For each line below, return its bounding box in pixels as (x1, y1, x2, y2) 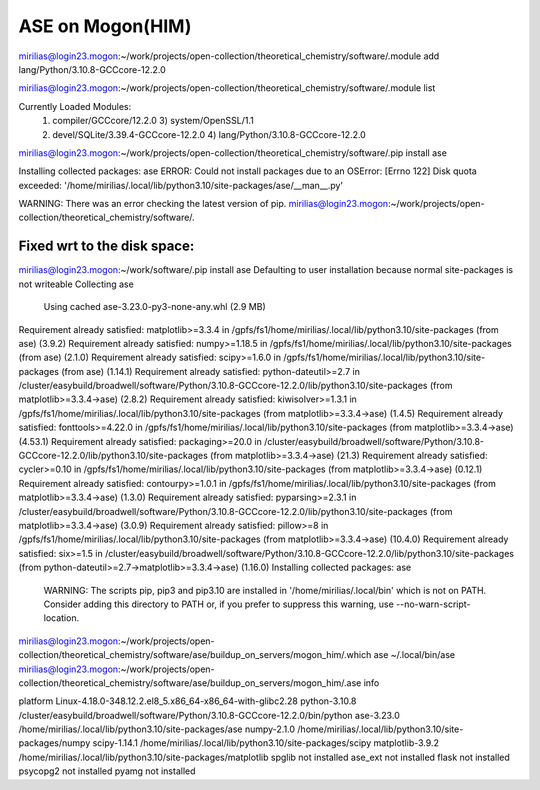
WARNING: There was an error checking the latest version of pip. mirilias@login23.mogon (18, 198, 389, 210)
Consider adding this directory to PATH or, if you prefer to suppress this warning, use (43, 598, 394, 610)
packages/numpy (18, 737, 91, 749)
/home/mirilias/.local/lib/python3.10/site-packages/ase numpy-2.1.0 (18, 723, 295, 735)
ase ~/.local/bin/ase (373, 649, 455, 661)
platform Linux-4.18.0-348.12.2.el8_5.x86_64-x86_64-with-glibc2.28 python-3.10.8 (18, 695, 357, 707)
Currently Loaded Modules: (18, 100, 132, 112)
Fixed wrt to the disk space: (18, 238, 195, 255)
